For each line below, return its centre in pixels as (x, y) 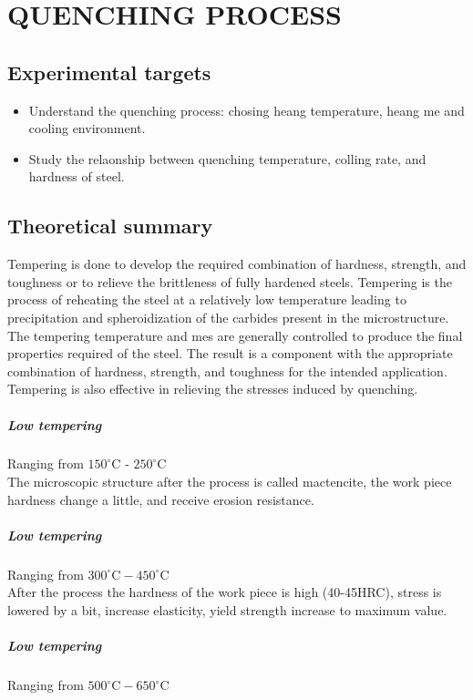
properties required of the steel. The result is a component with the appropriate (230, 353)
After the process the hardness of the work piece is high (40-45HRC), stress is (225, 592)
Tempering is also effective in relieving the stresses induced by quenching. (213, 389)
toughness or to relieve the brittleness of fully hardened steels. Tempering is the (230, 281)
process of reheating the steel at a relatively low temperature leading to (207, 299)
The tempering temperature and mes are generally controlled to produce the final (235, 335)
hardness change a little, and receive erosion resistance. (161, 499)
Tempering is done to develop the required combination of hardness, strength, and (237, 264)
